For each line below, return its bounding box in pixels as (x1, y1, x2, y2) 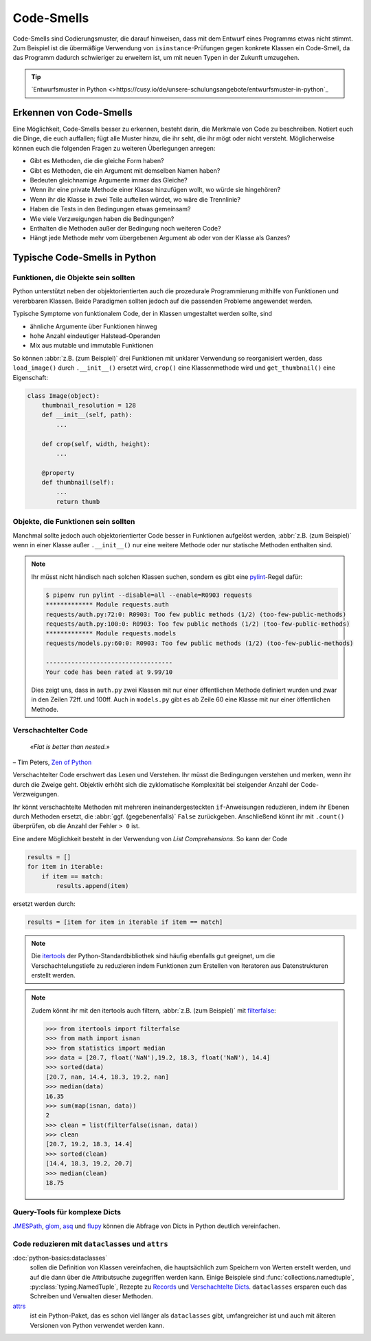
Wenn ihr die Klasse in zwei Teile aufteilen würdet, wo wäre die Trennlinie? (30, 195, 240, 203)
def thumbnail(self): (41, 478, 115, 487)
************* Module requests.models (45, 630, 177, 637)
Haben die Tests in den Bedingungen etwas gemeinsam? (30, 205, 191, 213)
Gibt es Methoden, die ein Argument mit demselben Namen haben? (30, 166, 221, 175)
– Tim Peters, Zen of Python (12, 758, 92, 766)
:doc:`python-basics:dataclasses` (12, 1254, 108, 1262)
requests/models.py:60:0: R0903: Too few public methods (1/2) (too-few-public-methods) (45, 639, 354, 647)
